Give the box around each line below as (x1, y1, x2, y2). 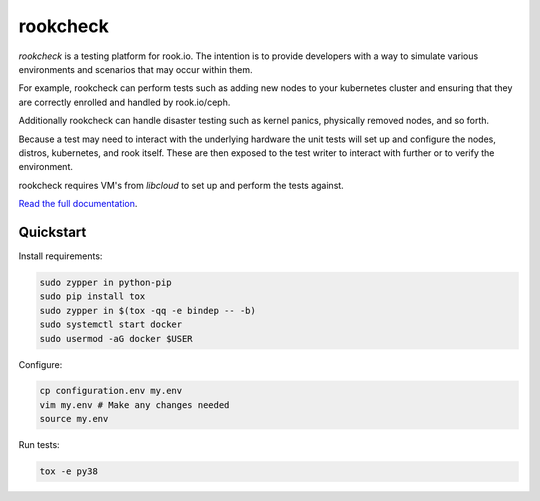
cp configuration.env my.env (39, 385, 183, 397)
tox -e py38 (39, 466, 99, 477)
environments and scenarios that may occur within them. (18, 63, 253, 75)
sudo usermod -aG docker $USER (39, 333, 194, 344)
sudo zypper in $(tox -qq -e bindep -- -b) (39, 305, 257, 316)
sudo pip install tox (39, 291, 146, 302)
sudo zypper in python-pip (39, 276, 172, 288)
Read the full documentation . (18, 198, 138, 210)
